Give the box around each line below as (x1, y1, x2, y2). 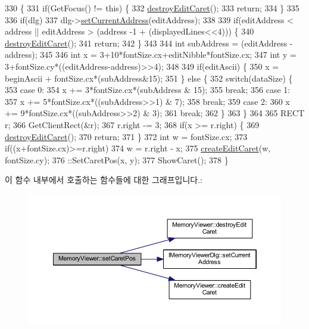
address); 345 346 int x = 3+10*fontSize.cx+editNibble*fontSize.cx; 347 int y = (5, 48, 296, 61)
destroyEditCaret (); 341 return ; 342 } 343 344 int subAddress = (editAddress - (5, 36, 293, 49)
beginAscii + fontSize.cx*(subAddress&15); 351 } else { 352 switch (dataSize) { (5, 72, 293, 84)
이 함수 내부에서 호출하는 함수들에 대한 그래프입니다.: (5, 173, 202, 186)
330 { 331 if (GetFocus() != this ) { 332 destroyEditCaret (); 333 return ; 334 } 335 (5, 2, 299, 14)
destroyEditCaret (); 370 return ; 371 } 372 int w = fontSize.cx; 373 (5, 130, 248, 142)
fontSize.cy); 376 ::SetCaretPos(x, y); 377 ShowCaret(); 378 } (5, 153, 229, 166)
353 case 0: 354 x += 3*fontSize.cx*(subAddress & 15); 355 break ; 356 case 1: (5, 83, 291, 96)
